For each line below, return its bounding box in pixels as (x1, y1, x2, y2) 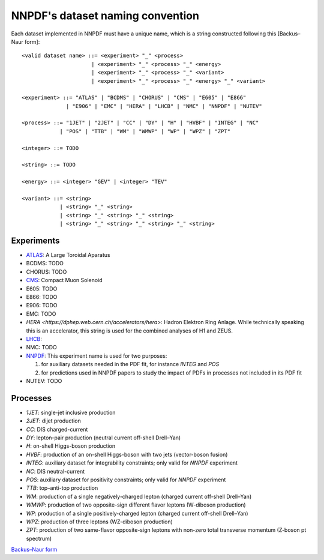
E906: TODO (26, 302, 58, 309)
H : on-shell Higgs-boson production (26, 442, 116, 450)
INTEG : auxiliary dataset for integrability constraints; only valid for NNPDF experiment (26, 459, 238, 466)
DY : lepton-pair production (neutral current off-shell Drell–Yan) (26, 434, 181, 441)
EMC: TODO (26, 310, 56, 318)
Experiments (11, 235, 60, 245)
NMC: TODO (26, 344, 57, 351)
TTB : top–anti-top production (26, 484, 98, 492)
